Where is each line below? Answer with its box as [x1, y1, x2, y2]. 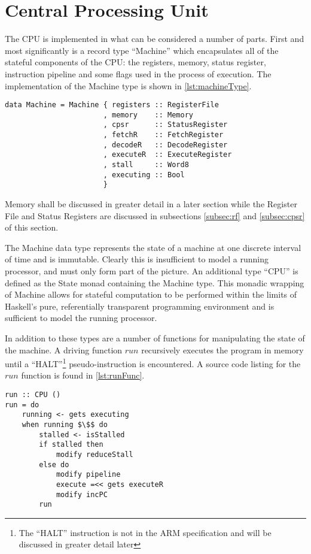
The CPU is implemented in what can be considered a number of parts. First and [5, 32, 304, 45]
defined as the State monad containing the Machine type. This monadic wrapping [5, 276, 304, 289]
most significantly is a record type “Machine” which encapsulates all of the [5, 44, 279, 56]
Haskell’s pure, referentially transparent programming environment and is [5, 299, 275, 312]
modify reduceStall [56, 450, 133, 459]
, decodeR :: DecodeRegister [103, 140, 228, 149]
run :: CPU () [5, 390, 61, 399]
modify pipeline [56, 470, 121, 479]
